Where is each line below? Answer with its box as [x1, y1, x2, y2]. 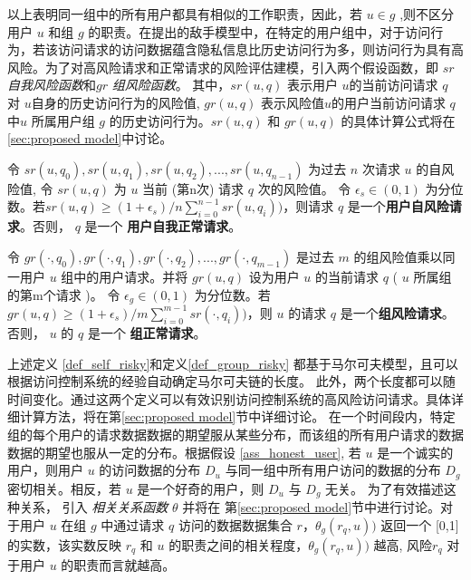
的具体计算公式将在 [341, 111, 456, 130]
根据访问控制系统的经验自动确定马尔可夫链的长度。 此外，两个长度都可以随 [7, 372, 456, 391]
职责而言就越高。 [73, 555, 176, 574]
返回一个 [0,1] [380, 515, 459, 534]
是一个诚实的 [377, 442, 454, 461]
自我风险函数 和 [7, 75, 96, 94]
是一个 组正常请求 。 [87, 323, 207, 342]
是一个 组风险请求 [340, 303, 442, 322]
